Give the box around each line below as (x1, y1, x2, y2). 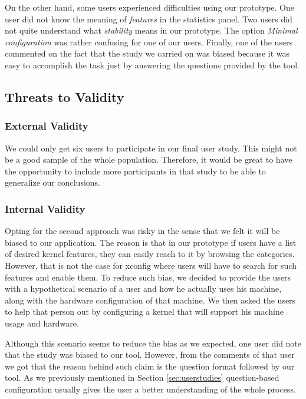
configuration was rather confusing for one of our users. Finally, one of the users (5, 35, 293, 48)
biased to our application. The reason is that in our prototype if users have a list (5, 236, 297, 248)
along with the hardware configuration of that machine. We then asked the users (5, 294, 296, 306)
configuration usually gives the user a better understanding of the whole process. (5, 382, 296, 395)
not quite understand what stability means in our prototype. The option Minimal (5, 24, 298, 37)
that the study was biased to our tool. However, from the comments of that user (5, 348, 295, 361)
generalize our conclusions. (5, 176, 101, 189)
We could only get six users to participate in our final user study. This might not (5, 141, 297, 154)
